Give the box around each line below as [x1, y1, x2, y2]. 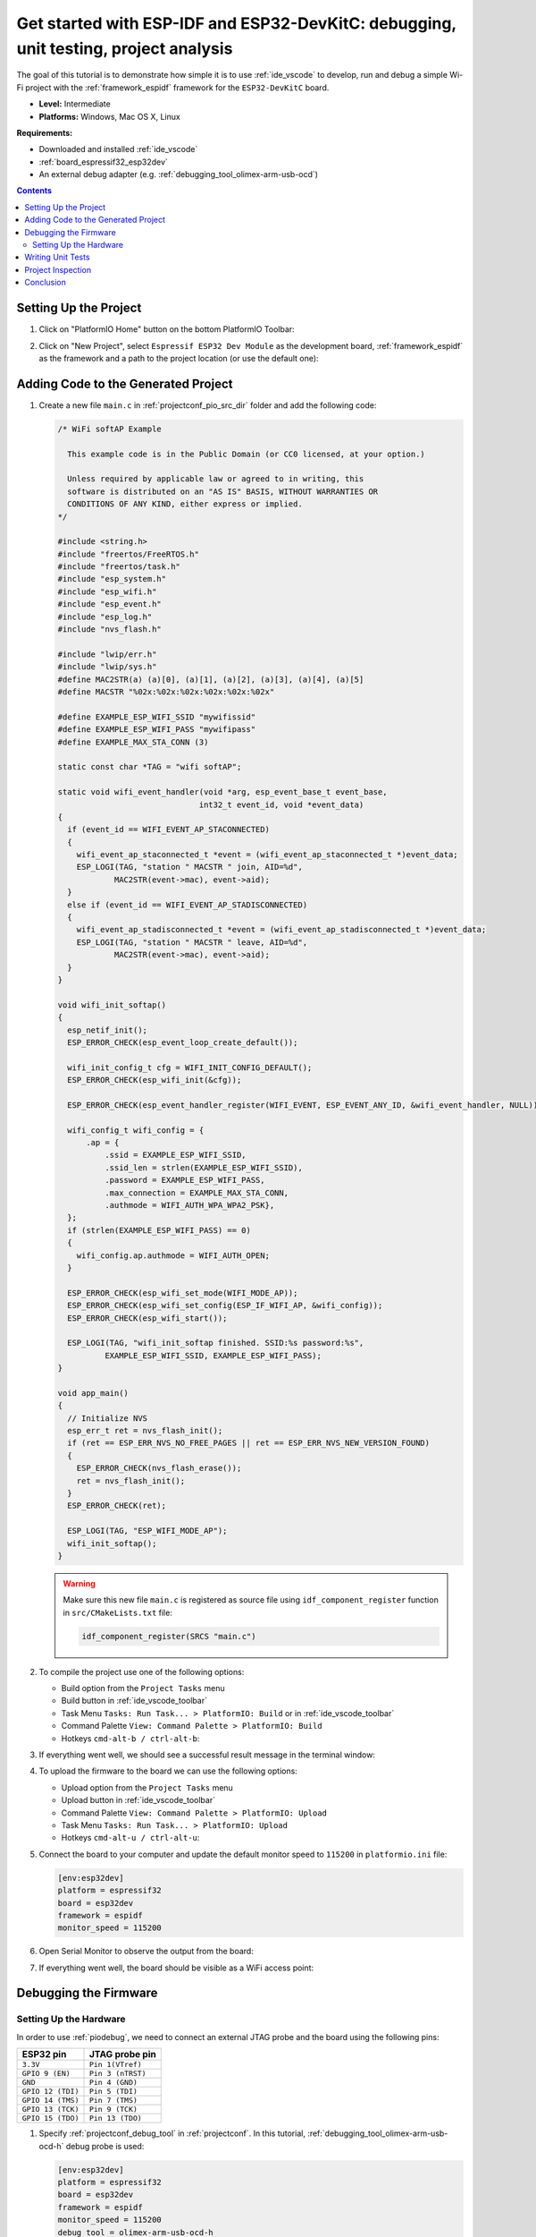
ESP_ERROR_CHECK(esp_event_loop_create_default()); [67, 1037, 298, 1047]
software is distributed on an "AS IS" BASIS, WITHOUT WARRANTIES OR [67, 486, 379, 497]
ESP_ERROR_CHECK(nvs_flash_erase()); [76, 1463, 242, 1474]
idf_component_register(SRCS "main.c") [81, 1631, 256, 1641]
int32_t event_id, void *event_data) [198, 799, 364, 810]
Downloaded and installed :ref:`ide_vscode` [38, 144, 198, 155]
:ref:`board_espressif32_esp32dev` [38, 157, 169, 167]
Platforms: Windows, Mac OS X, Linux [38, 111, 180, 122]
